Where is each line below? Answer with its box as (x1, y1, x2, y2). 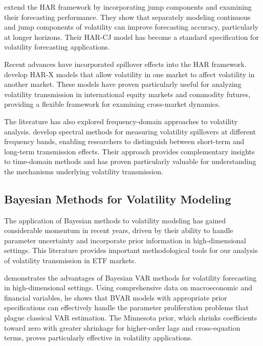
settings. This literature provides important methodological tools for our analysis (4, 245, 258, 256)
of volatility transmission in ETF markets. (4, 255, 137, 266)
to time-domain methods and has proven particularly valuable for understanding (4, 156, 256, 167)
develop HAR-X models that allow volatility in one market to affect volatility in (4, 68, 255, 79)
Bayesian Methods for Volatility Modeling (4, 191, 231, 206)
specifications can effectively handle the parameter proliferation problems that (4, 302, 249, 313)
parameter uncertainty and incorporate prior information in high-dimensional (4, 235, 246, 245)
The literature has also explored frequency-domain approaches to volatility (4, 116, 238, 126)
